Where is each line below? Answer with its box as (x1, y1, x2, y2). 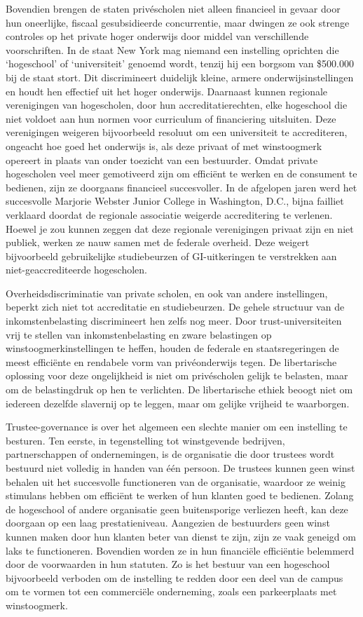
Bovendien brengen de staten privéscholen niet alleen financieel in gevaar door (6, 1, 341, 15)
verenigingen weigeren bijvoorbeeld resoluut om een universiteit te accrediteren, (6, 125, 348, 140)
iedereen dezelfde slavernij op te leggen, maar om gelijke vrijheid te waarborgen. (6, 395, 350, 410)
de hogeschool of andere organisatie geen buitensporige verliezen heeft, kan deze (6, 501, 348, 516)
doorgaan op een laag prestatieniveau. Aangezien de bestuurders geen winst (6, 515, 330, 530)
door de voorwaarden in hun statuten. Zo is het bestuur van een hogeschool (6, 557, 330, 571)
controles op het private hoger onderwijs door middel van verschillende (6, 29, 309, 43)
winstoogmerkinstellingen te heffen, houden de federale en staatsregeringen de (6, 341, 339, 355)
